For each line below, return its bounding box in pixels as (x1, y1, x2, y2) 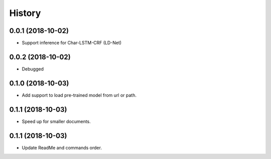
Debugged (22, 65, 44, 72)
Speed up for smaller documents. (22, 118, 91, 124)
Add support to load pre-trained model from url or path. (22, 92, 137, 98)
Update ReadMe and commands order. (22, 144, 102, 150)
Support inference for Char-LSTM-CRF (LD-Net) (22, 40, 122, 46)
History (9, 7, 41, 18)
